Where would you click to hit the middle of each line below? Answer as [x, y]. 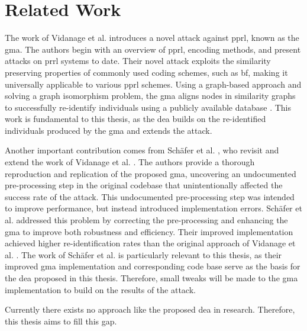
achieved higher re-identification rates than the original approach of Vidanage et [150, 243]
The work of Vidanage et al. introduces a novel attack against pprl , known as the [152, 38]
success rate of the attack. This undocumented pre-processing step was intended [150, 196]
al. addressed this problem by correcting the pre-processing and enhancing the [146, 220]
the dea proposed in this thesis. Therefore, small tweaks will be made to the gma [151, 278]
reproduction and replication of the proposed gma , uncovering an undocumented [151, 173]
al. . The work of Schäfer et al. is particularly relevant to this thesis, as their [143, 254]
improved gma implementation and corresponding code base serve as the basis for [153, 266]
